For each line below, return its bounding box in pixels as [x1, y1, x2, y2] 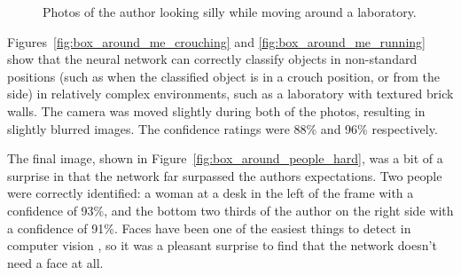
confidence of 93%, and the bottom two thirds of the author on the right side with [7, 200, 454, 219]
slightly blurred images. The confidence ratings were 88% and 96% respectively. [7, 119, 438, 137]
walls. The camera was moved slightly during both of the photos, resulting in [7, 101, 426, 120]
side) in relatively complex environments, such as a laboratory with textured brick [7, 84, 454, 103]
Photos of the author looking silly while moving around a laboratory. [43, 3, 417, 20]
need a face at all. [7, 253, 104, 271]
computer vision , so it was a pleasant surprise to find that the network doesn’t [7, 236, 437, 255]
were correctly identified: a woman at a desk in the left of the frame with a [7, 184, 414, 202]
